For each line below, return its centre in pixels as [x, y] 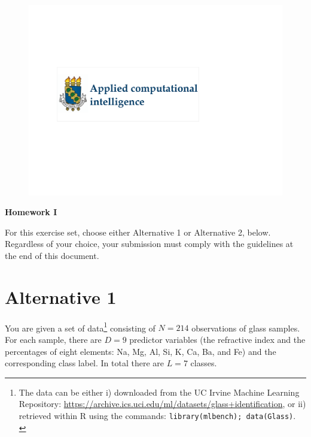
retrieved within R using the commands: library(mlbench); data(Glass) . [157, 415]
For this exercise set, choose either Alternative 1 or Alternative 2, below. [138, 232]
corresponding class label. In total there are [84, 363]
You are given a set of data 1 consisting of [80, 327]
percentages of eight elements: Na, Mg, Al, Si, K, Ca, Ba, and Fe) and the [141, 351]
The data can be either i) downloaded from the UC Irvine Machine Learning [159, 392]
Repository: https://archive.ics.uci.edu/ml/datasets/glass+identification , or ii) [162, 404]
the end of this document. [52, 255]
